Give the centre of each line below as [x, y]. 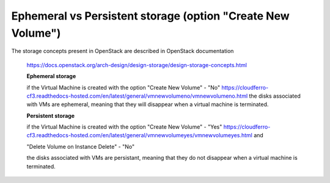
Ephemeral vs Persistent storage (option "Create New [150, 16]
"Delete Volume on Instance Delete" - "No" [80, 146]
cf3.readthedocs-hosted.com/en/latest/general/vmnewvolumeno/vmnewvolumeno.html [137, 96]
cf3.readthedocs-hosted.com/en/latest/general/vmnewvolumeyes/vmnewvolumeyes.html [140, 135]
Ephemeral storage [51, 76]
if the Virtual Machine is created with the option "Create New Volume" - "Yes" [124, 127]
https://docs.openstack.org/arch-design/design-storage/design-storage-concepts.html [137, 65]
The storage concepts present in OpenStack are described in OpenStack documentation [123, 51]
